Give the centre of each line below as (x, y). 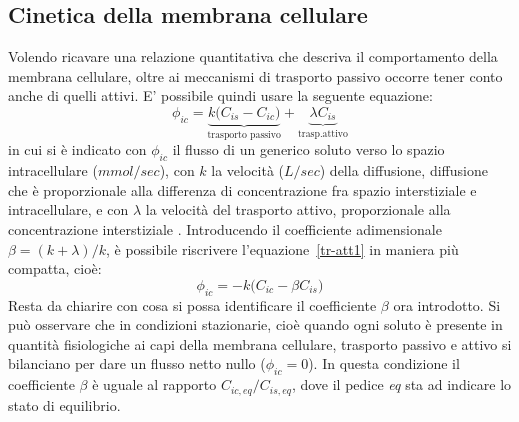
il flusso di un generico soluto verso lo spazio (308, 149)
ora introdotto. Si (447, 304)
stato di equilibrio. (64, 404)
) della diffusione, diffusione (403, 170)
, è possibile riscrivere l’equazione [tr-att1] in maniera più (282, 248)
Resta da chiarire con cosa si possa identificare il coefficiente (192, 304)
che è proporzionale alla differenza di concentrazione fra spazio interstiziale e (242, 189)
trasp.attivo (323, 134)
